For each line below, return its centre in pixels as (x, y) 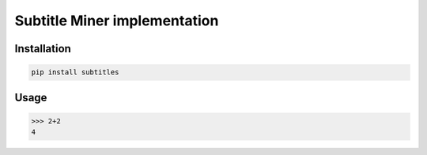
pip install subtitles (75, 72)
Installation (43, 49)
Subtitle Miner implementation (117, 21)
